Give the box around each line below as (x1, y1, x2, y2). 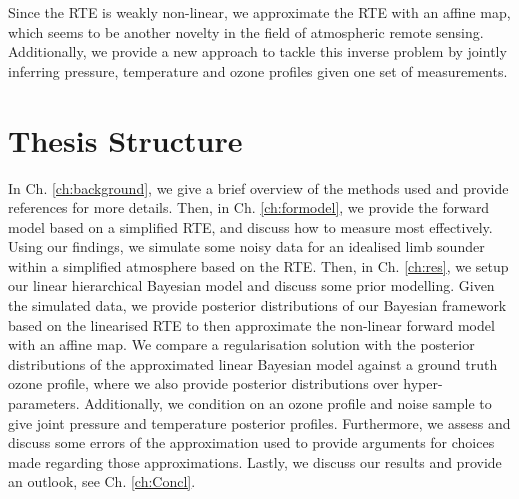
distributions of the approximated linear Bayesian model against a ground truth (8, 353, 498, 374)
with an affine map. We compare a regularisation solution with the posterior (8, 334, 475, 355)
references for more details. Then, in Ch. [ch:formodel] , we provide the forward (8, 197, 490, 218)
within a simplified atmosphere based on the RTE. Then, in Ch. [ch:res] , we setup (8, 255, 509, 276)
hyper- (403, 373, 443, 394)
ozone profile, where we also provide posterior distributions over (8, 373, 399, 394)
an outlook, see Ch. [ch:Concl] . (8, 471, 196, 492)
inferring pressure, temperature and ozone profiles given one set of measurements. (8, 60, 508, 81)
